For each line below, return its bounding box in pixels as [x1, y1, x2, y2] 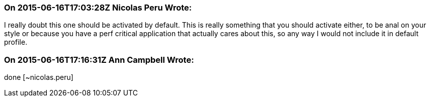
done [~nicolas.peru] [4, 73, 73, 82]
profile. [4, 38, 28, 47]
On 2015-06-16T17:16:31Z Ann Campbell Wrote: [4, 54, 194, 65]
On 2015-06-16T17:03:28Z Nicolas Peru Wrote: [4, 3, 192, 13]
